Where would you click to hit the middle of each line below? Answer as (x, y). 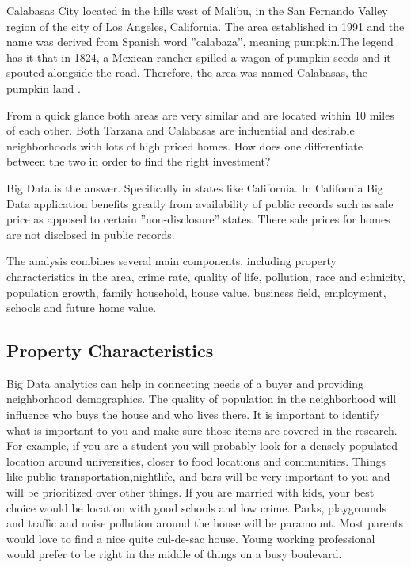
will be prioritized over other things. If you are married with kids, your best (190, 492)
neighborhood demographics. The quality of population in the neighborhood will (202, 399)
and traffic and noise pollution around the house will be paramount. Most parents (205, 523)
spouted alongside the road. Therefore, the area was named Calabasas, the (187, 72)
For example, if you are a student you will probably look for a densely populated (202, 445)
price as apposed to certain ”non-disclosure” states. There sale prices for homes (198, 219)
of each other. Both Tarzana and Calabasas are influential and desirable (181, 130)
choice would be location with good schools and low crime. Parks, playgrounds (197, 507)
